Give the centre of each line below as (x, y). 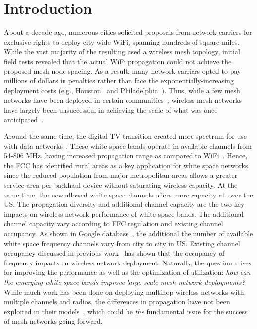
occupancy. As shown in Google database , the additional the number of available (128, 233)
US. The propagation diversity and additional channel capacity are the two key (124, 204)
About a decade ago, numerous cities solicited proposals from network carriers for (128, 32)
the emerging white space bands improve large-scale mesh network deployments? (125, 282)
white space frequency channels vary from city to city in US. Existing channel (122, 243)
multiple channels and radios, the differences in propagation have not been (117, 301)
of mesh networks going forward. (53, 321)
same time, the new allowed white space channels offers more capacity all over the (128, 194)
